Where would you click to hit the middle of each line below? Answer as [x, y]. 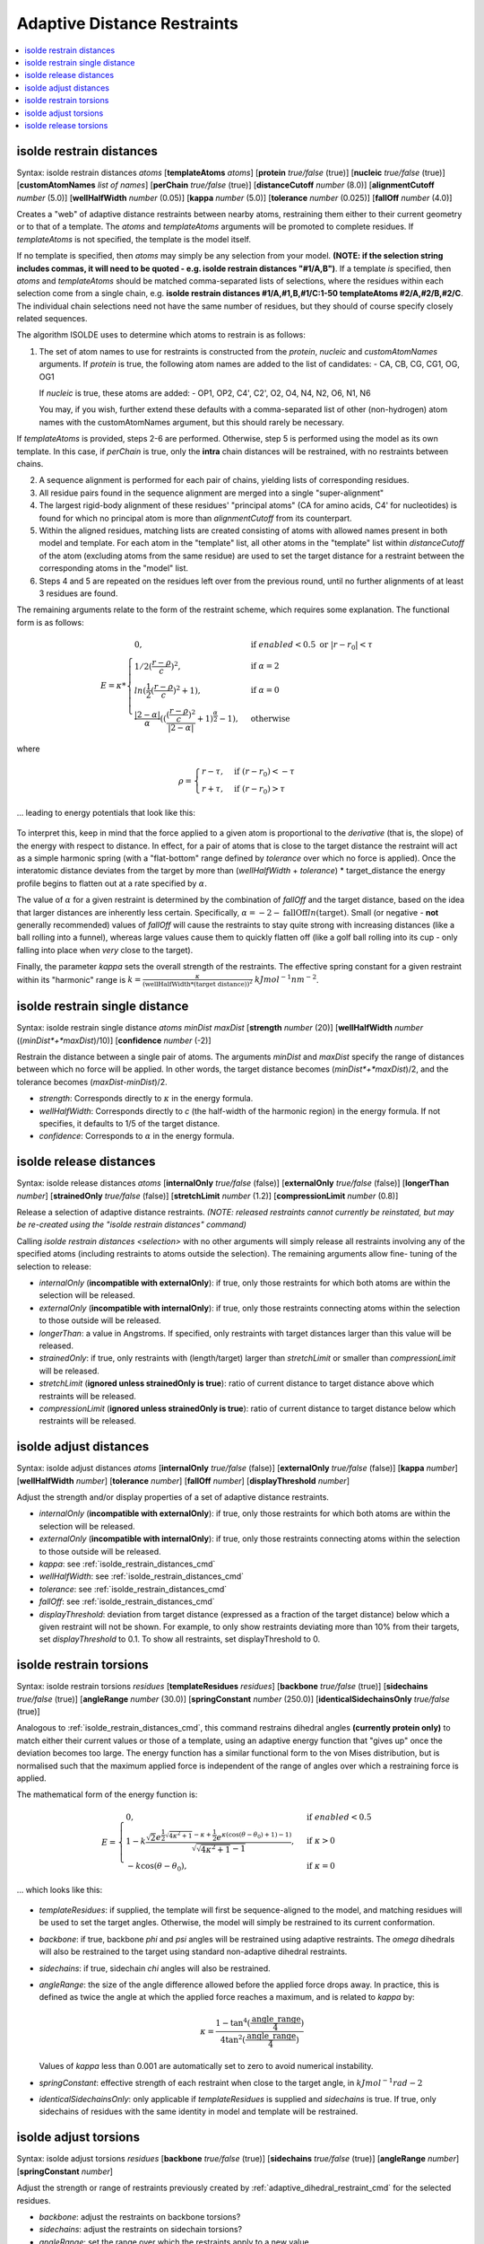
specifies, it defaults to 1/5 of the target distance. [130, 1123]
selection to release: [54, 1267]
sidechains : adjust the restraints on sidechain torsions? [140, 2230]
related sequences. [52, 319]
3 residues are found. [78, 593]
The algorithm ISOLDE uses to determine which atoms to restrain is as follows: [161, 335]
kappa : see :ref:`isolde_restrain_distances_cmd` [127, 1564]
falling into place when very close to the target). [105, 950]
